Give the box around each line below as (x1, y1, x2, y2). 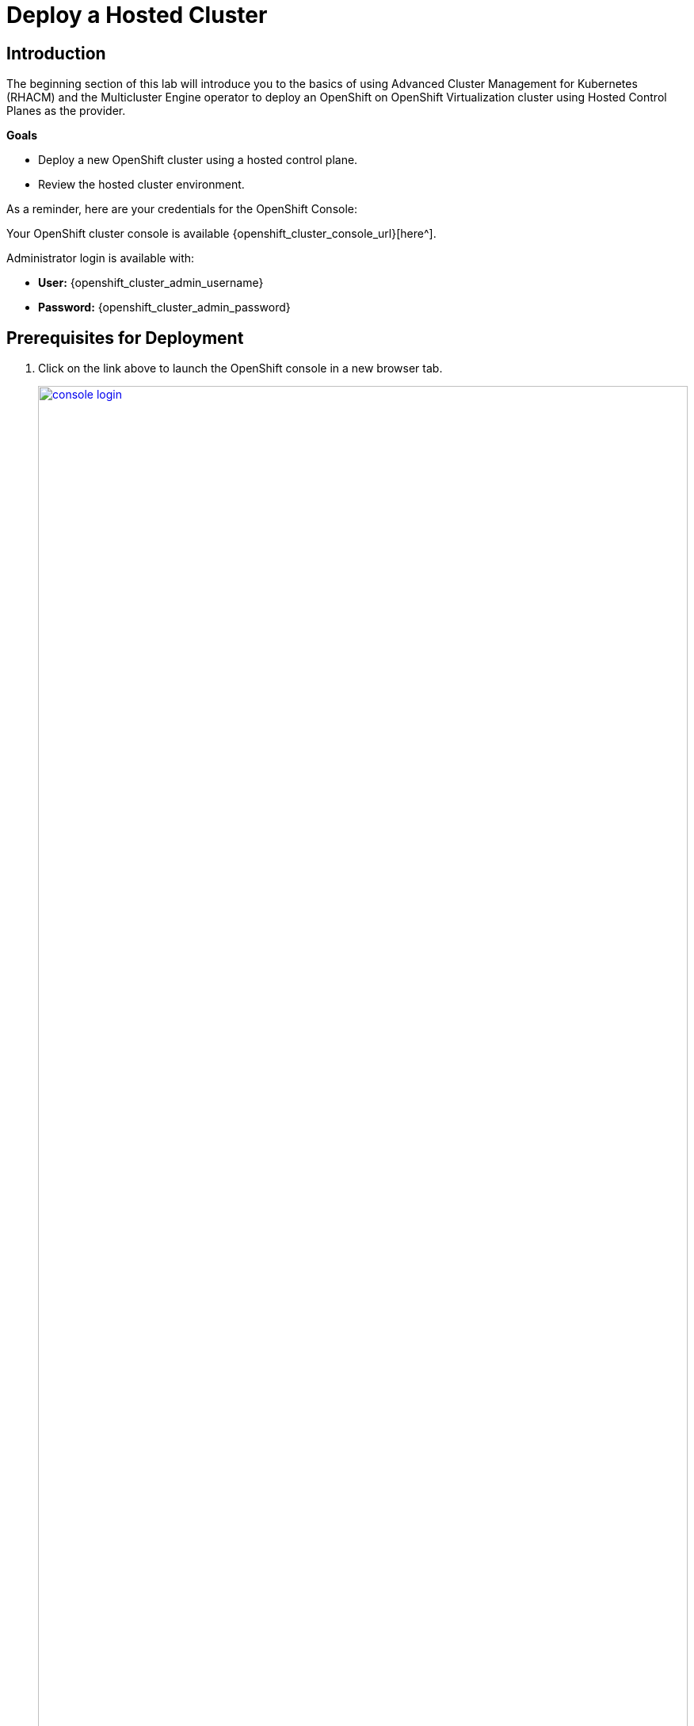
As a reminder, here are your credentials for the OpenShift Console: (6, 202, 357, 216)
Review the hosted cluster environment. (38, 178, 245, 192)
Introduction (6, 43, 106, 63)
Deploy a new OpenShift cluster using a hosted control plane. (38, 153, 358, 167)
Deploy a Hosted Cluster (6, 2, 268, 29)
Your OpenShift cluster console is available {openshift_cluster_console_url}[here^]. (6, 227, 437, 241)
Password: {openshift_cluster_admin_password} (38, 300, 291, 315)
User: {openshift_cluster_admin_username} (38, 276, 264, 290)
